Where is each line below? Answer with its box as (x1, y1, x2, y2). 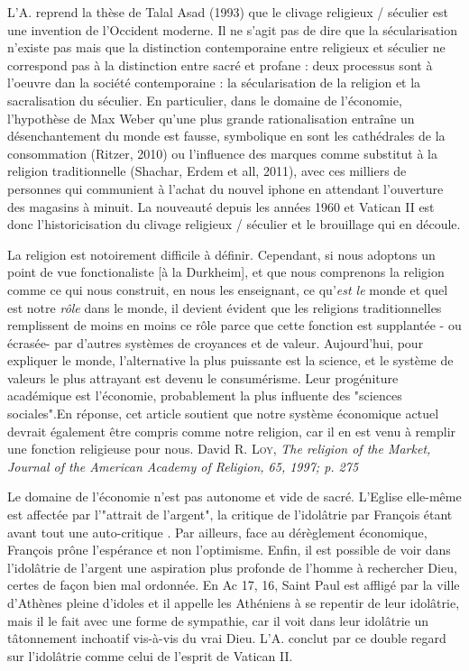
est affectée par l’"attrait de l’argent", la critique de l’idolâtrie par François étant (7, 505, 453, 524)
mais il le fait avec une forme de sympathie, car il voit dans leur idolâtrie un (7, 611, 429, 630)
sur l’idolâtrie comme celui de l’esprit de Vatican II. (7, 646, 293, 665)
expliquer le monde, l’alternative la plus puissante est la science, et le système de (7, 351, 454, 370)
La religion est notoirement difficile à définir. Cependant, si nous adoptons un (7, 244, 436, 263)
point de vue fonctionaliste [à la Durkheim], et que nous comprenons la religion (7, 262, 445, 281)
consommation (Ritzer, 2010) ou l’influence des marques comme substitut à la (7, 143, 438, 162)
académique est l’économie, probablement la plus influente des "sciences (7, 386, 402, 405)
